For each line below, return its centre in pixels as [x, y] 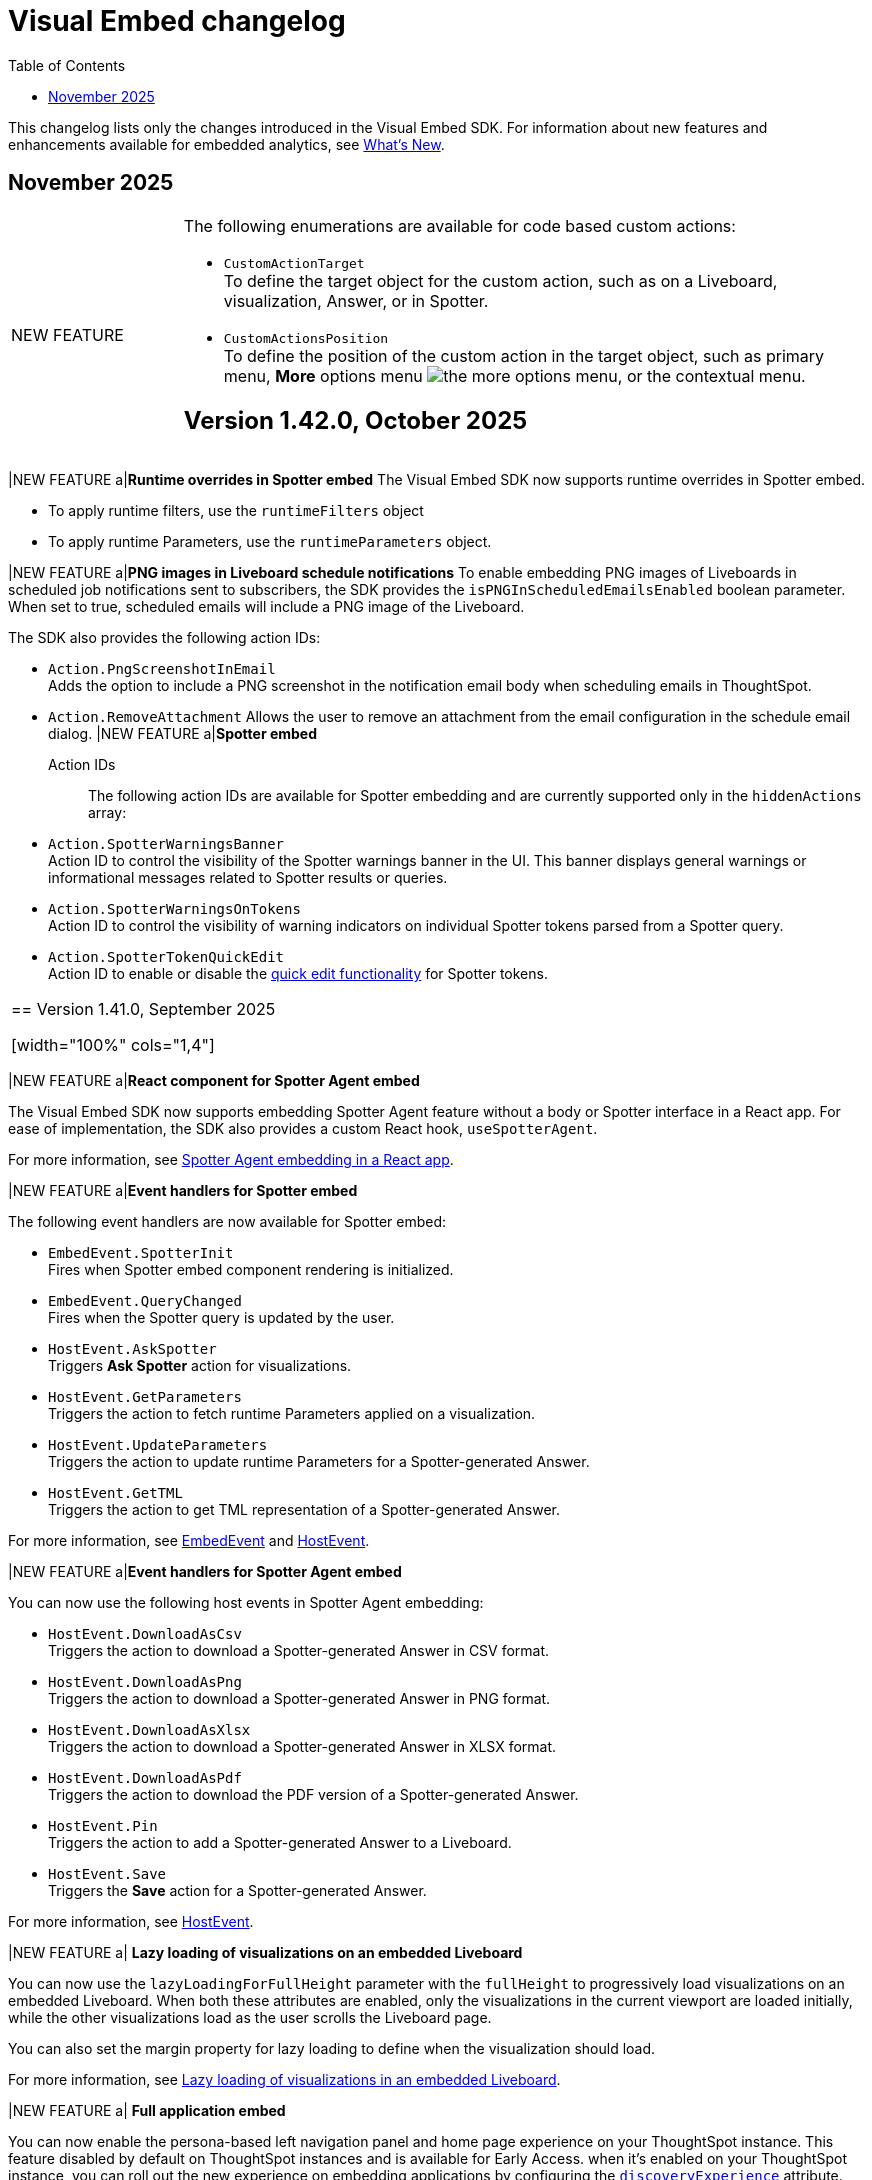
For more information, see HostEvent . [131, 1922]
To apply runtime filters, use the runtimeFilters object [236, 511]
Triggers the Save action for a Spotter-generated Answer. [237, 1891]
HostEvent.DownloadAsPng [145, 1682]
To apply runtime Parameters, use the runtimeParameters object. [270, 542]
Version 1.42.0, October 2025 [355, 420]
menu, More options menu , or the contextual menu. [514, 375]
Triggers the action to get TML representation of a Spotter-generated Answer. [304, 1510]
